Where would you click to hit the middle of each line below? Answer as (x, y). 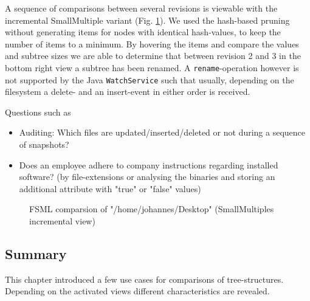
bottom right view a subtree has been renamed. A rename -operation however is (152, 67)
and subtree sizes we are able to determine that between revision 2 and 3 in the (153, 56)
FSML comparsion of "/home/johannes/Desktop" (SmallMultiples (152, 209)
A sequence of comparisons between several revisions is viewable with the (141, 8)
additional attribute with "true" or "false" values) (110, 188)
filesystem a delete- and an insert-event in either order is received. (128, 92)
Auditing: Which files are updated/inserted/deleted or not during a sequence (162, 132)
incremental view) (62, 221)
